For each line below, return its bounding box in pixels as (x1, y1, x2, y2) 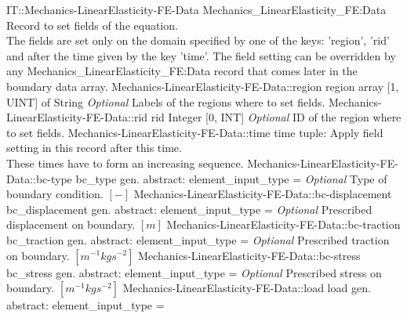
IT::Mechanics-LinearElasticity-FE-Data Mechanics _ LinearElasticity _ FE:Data (6, 2, 387, 17)
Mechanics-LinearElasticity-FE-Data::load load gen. (122, 280, 371, 296)
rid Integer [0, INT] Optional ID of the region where (151, 109, 402, 125)
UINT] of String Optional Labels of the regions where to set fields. (6, 93, 325, 110)
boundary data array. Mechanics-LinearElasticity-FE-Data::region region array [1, (6, 78, 399, 94)
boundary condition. (6, 186, 104, 202)
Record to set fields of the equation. (6, 16, 178, 33)
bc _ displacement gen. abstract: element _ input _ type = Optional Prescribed (6, 201, 372, 217)
